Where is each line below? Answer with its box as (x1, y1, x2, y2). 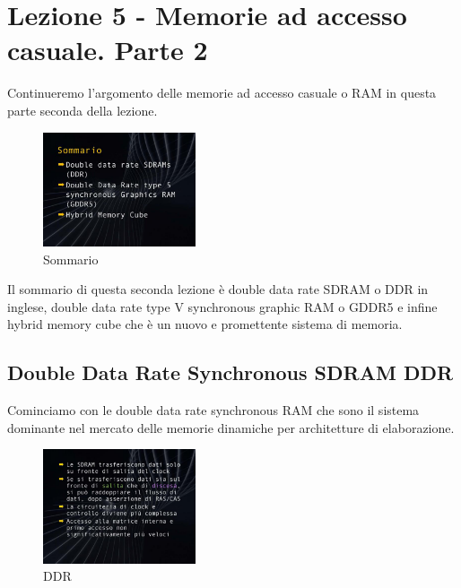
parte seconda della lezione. (7, 100, 158, 119)
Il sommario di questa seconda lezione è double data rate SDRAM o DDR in (7, 280, 429, 298)
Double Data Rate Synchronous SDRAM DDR (7, 359, 454, 386)
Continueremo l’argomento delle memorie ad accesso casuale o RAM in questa (7, 83, 437, 102)
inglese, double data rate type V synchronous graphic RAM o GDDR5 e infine (7, 297, 438, 316)
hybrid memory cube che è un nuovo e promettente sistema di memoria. (7, 315, 403, 333)
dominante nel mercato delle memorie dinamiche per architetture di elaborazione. (7, 418, 455, 437)
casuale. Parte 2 (7, 31, 208, 68)
